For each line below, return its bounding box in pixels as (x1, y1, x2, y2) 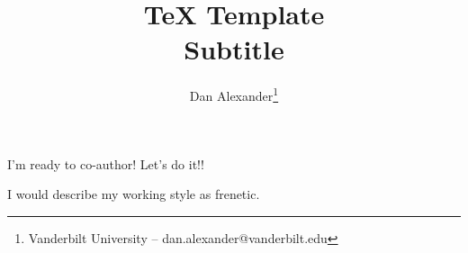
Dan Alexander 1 (189, 84, 279, 104)
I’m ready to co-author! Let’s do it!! (7, 154, 204, 173)
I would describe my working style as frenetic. (7, 185, 260, 203)
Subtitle (184, 31, 284, 68)
